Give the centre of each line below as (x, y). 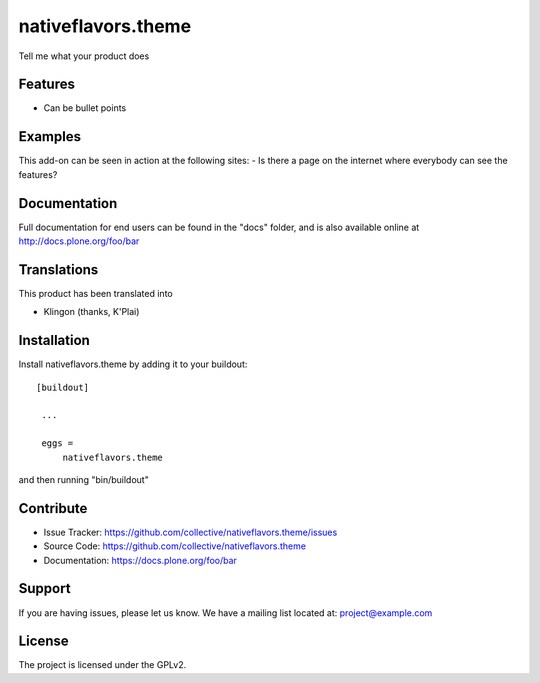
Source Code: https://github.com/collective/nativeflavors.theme (175, 546)
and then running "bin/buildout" (83, 479)
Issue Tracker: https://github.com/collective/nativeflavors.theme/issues (190, 532)
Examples (50, 136)
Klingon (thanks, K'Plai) (91, 312)
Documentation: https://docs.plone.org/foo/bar (140, 560)
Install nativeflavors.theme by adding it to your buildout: (133, 364)
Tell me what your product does (84, 56)
